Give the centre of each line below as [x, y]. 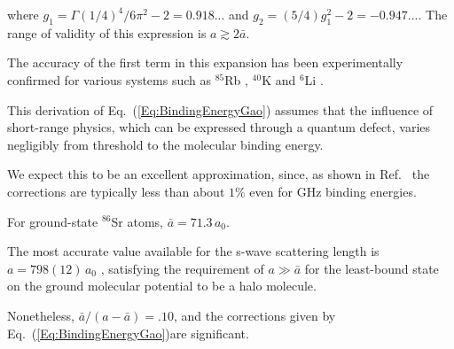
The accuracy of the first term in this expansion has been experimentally [205, 62]
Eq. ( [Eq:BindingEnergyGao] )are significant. [128, 333]
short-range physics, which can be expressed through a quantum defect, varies [219, 127]
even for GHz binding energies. [333, 191]
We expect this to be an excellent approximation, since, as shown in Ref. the [219, 174]
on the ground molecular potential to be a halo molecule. [162, 286]
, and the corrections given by [255, 315]
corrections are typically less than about [116, 191]
